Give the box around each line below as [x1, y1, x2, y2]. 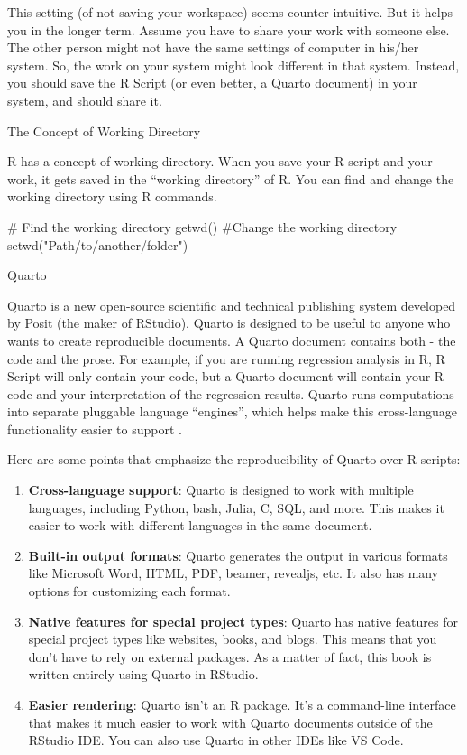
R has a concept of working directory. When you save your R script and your [7, 152, 433, 171]
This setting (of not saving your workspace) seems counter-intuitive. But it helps [7, 3, 453, 21]
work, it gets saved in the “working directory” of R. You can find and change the [7, 169, 454, 188]
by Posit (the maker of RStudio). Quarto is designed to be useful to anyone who [7, 313, 451, 332]
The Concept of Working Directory [7, 121, 201, 140]
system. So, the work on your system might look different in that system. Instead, [7, 55, 460, 74]
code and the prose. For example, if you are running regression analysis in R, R [7, 349, 445, 368]
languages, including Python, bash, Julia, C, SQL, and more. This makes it [28, 498, 444, 517]
